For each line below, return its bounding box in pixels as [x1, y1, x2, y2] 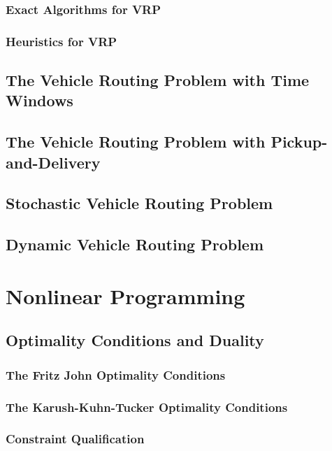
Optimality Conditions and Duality [6, 329, 264, 351]
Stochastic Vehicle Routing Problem [6, 192, 273, 214]
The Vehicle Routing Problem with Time [6, 69, 310, 91]
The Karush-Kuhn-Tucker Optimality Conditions [6, 398, 288, 415]
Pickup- [270, 131, 328, 152]
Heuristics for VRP [6, 32, 117, 50]
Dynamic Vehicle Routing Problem [6, 234, 264, 255]
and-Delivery [6, 151, 101, 173]
